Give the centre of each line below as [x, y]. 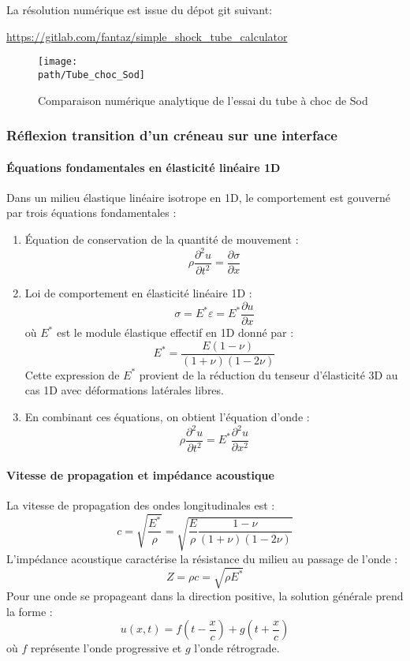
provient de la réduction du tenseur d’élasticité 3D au [268, 374]
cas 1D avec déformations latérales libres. [124, 390]
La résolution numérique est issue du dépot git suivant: [140, 9]
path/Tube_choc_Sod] [92, 75]
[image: [58, 62]
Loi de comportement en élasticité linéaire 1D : [138, 293]
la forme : [30, 611]
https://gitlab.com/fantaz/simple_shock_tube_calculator [147, 36]
